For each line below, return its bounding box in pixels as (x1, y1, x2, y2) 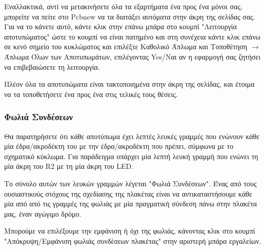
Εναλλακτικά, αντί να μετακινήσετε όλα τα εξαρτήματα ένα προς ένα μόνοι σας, (4, 1, 242, 11)
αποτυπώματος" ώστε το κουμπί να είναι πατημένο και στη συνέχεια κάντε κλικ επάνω (4, 31, 260, 42)
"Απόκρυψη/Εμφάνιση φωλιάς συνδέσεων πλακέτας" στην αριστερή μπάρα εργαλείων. (4, 235, 261, 246)
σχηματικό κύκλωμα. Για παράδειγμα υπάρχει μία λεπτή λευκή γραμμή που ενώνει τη (4, 150, 258, 161)
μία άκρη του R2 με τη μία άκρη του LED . (4, 161, 134, 171)
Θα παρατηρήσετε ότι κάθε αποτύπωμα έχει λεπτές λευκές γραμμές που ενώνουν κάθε (4, 130, 260, 141)
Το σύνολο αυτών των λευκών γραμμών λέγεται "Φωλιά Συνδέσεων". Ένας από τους (4, 178, 257, 188)
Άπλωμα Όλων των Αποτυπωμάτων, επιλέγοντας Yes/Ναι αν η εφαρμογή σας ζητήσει (4, 51, 261, 62)
